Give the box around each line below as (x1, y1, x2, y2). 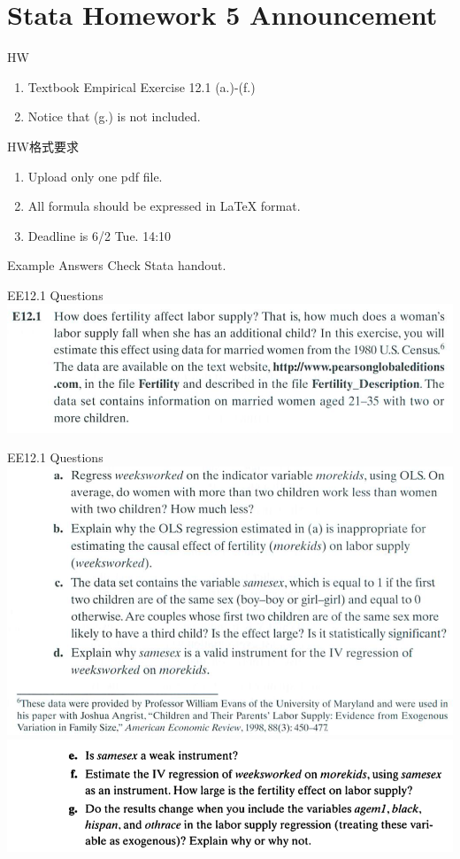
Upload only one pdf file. (27, 166, 163, 185)
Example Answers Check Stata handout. (7, 256, 226, 275)
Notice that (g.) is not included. (27, 107, 201, 126)
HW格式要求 (7, 136, 79, 155)
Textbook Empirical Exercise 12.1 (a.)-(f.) (27, 77, 256, 96)
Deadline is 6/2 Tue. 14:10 (27, 226, 172, 244)
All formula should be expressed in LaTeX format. (27, 197, 301, 215)
